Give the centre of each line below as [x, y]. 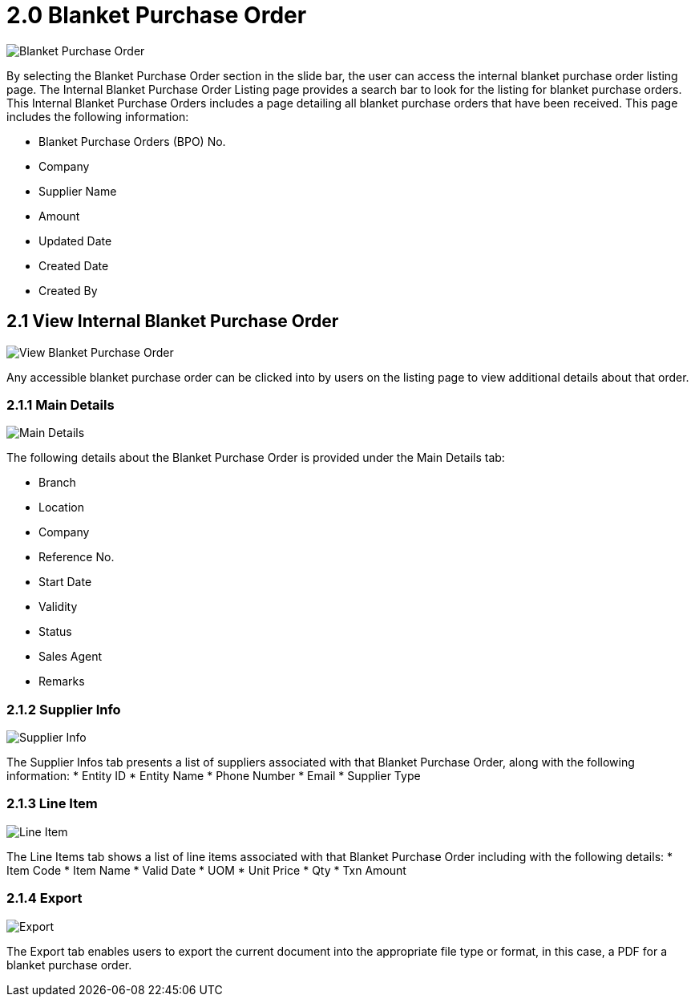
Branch [57, 483]
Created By [68, 290]
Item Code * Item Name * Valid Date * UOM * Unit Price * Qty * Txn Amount [206, 870]
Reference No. [77, 557]
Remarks [62, 681]
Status [55, 632]
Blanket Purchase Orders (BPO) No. [132, 141]
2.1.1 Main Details [61, 404]
